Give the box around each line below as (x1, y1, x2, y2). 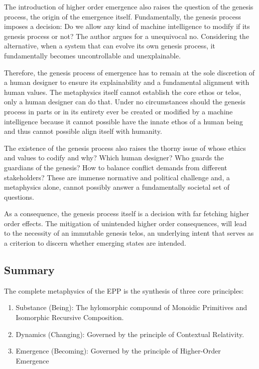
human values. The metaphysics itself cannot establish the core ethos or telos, (4, 86, 242, 97)
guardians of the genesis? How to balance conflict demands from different (4, 162, 228, 172)
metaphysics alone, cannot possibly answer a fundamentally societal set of (4, 182, 230, 192)
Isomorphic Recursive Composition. (15, 312, 124, 323)
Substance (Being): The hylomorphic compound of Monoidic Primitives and (15, 302, 248, 313)
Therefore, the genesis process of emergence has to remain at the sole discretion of (4, 67, 255, 77)
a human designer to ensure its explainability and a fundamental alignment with (4, 77, 250, 87)
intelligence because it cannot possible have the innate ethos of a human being (4, 116, 243, 126)
